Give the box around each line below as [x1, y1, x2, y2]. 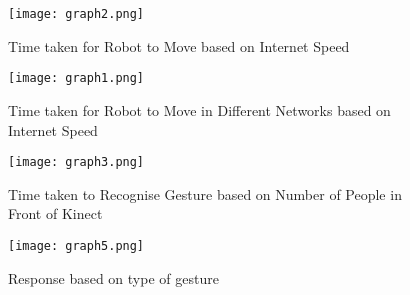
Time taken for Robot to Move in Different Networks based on [8, 99, 391, 120]
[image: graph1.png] [8, 71, 145, 86]
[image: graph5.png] [8, 238, 145, 253]
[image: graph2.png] [8, 7, 145, 21]
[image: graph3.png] [8, 155, 145, 170]
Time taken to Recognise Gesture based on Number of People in [8, 183, 402, 204]
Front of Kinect [8, 203, 103, 224]
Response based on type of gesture [8, 267, 219, 288]
